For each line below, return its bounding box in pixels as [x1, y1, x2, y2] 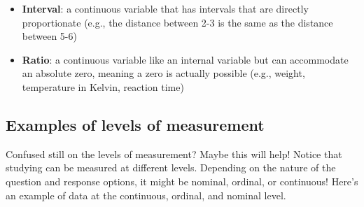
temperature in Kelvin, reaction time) [22, 79, 184, 94]
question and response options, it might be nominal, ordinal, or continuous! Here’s [6, 173, 358, 188]
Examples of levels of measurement [6, 113, 265, 135]
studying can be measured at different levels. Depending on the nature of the [6, 160, 336, 175]
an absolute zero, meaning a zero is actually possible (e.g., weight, [22, 66, 305, 80]
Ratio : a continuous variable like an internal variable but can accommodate [22, 52, 349, 66]
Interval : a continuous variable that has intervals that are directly [22, 1, 309, 15]
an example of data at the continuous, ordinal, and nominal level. [6, 187, 286, 202]
